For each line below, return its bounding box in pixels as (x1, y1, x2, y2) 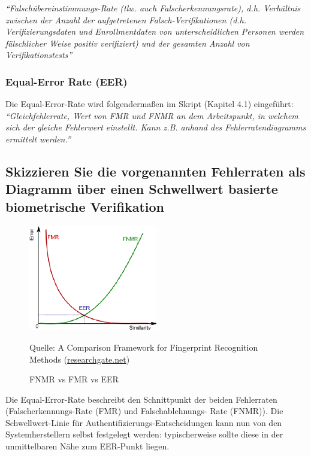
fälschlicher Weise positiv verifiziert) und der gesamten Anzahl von (5, 37, 250, 49)
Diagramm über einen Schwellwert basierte (5, 180, 278, 198)
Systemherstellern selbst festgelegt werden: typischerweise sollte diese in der (5, 428, 283, 440)
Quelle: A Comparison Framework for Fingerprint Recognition (29, 341, 258, 353)
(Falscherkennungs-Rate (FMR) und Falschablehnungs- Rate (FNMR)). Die (5, 405, 283, 417)
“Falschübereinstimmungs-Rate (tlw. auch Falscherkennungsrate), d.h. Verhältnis (5, 2, 301, 14)
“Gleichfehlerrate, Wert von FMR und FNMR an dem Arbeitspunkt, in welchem (5, 109, 298, 121)
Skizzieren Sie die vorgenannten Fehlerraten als (5, 162, 306, 180)
